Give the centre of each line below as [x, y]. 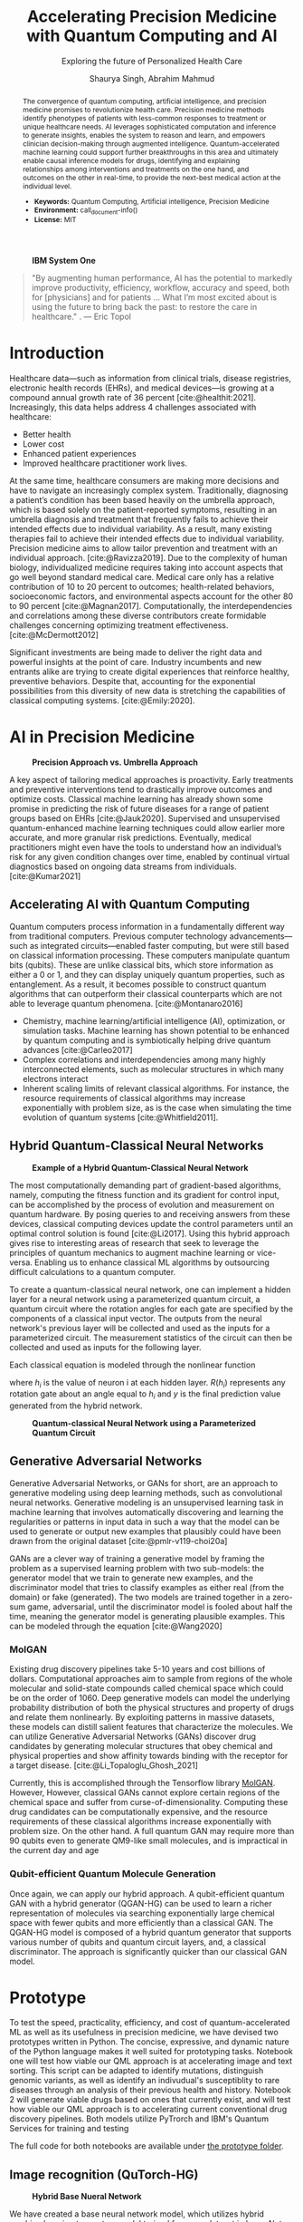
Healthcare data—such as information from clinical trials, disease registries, [151, 378]
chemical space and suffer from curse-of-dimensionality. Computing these [149, 1802]
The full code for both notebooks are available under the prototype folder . [147, 2146]
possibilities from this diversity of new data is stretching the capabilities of [148, 691]
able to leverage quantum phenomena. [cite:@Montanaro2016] [126, 1003]
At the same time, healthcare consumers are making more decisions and [144, 480]
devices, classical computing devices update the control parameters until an [151, 1223]
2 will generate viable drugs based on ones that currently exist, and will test [150, 2100]
